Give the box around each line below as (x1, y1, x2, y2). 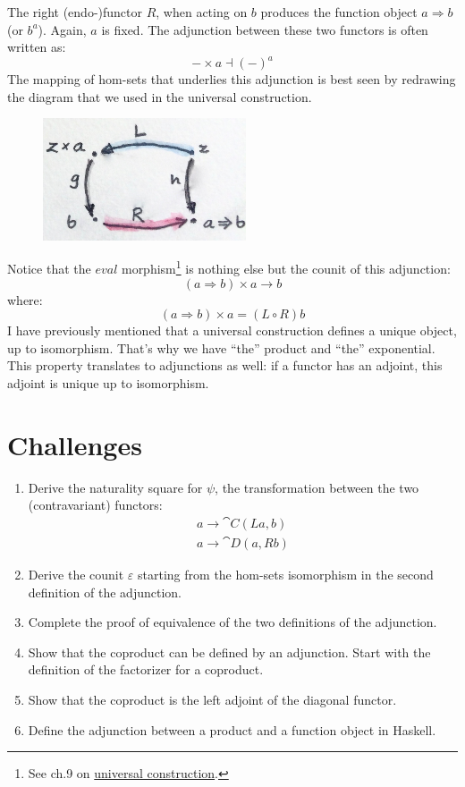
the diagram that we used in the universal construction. (7, 87, 312, 106)
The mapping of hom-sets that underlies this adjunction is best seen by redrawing (7, 70, 456, 89)
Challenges (7, 426, 142, 462)
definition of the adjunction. (28, 582, 182, 601)
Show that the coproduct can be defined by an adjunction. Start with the (28, 642, 431, 661)
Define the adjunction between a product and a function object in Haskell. (28, 720, 436, 739)
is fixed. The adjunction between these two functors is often (101, 20, 428, 38)
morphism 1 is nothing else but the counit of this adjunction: (121, 257, 451, 278)
